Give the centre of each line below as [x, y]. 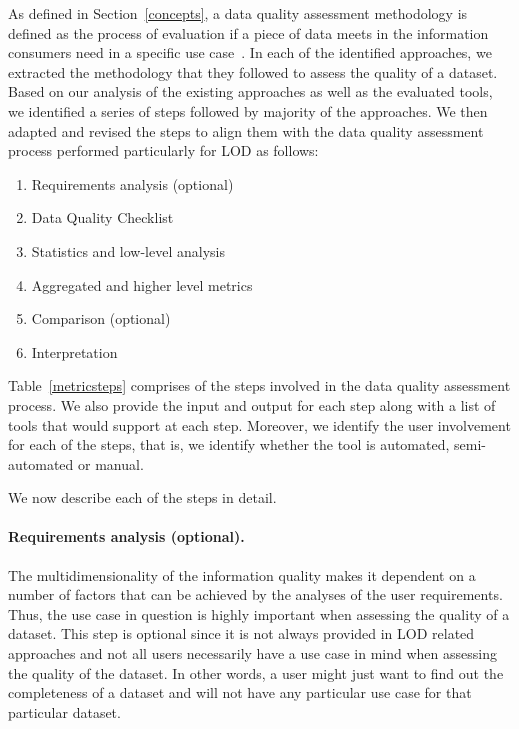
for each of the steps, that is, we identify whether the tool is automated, [229, 444]
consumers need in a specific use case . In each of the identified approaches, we [250, 52]
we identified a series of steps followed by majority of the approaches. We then [248, 110]
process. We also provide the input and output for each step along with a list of [252, 404]
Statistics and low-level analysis [128, 250]
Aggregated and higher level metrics [142, 284]
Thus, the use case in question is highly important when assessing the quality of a [259, 613]
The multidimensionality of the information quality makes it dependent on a [242, 574]
